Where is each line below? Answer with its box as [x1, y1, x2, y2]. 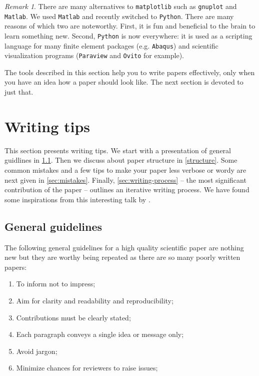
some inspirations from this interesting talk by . [4, 194, 150, 204]
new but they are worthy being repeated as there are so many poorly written [4, 252, 240, 262]
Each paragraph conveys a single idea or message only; [16, 329, 184, 339]
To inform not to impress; [16, 278, 95, 289]
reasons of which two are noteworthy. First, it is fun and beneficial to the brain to [4, 21, 255, 31]
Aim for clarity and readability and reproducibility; [16, 295, 173, 305]
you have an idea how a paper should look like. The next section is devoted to [4, 77, 243, 87]
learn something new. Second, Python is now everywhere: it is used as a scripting [4, 30, 252, 41]
